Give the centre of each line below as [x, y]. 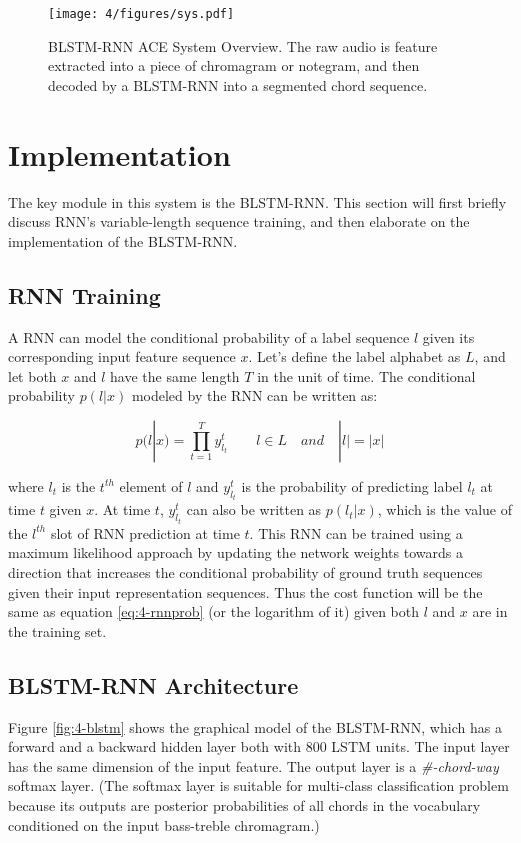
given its [448, 336]
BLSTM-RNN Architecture [153, 684]
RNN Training [84, 294]
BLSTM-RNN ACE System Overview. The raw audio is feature [243, 45]
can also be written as [254, 509]
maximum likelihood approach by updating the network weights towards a [235, 552]
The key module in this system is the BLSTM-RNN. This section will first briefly [257, 201]
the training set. [57, 630]
